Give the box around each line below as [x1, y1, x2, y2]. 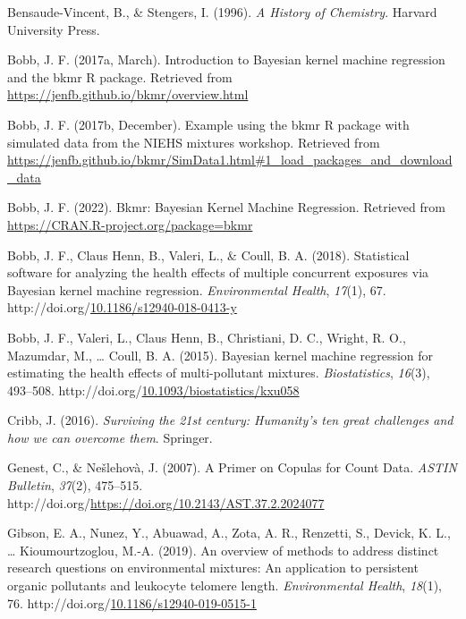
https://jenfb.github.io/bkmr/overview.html [7, 85, 249, 104]
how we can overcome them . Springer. [7, 428, 213, 446]
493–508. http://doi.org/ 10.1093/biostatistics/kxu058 [7, 380, 300, 399]
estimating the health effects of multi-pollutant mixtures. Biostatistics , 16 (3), [7, 363, 430, 382]
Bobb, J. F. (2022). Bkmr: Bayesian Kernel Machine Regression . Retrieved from [7, 198, 445, 216]
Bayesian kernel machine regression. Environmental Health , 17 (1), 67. [7, 280, 386, 299]
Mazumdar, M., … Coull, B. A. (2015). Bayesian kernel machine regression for [7, 345, 434, 364]
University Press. [7, 20, 100, 38]
